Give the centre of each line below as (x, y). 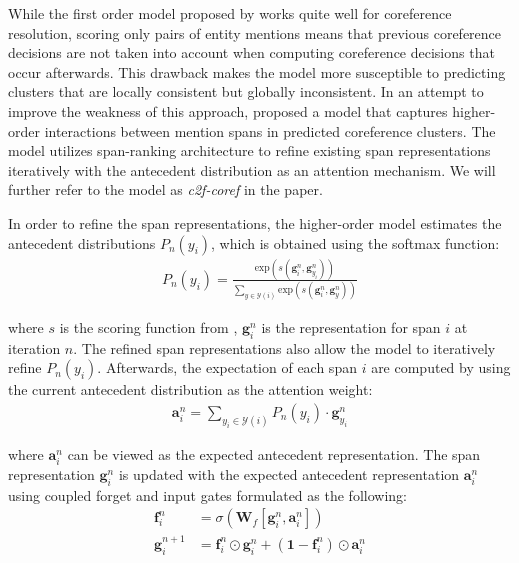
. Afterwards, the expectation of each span (227, 367)
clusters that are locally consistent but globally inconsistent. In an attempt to (246, 91)
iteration (34, 347)
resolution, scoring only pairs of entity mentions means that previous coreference (255, 32)
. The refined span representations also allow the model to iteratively (284, 347)
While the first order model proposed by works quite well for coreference (230, 13)
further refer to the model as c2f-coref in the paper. (165, 189)
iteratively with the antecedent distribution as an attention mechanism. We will (252, 169)
